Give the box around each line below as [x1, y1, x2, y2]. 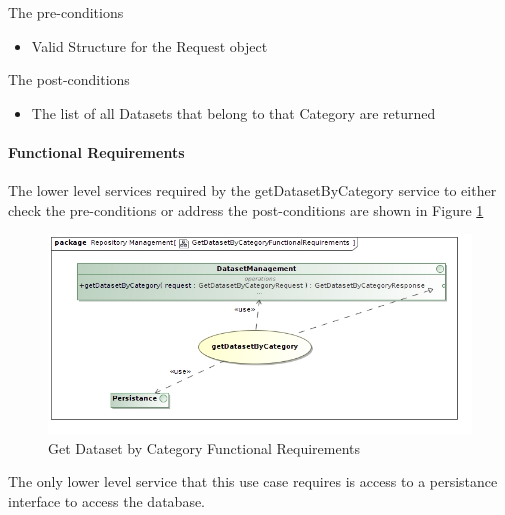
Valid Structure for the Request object [31, 35, 268, 56]
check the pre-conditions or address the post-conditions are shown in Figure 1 [8, 199, 484, 220]
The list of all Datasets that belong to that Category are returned [31, 102, 436, 123]
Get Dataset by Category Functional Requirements [48, 437, 361, 458]
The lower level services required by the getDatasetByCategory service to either [8, 180, 497, 201]
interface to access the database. [8, 490, 206, 511]
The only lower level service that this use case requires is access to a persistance [8, 471, 498, 492]
